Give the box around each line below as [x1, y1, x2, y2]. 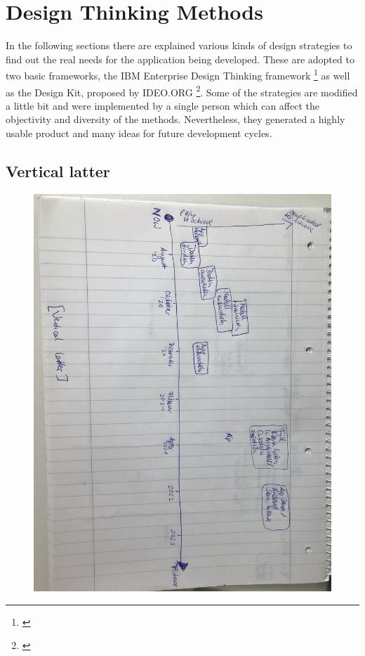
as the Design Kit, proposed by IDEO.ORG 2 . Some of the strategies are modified [6, 82, 358, 99]
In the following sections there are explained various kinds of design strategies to [6, 38, 352, 53]
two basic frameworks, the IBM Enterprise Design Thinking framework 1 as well [6, 66, 350, 82]
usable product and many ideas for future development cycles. [6, 126, 272, 140]
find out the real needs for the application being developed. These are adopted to [6, 51, 354, 66]
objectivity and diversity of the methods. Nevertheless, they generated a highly [6, 112, 345, 127]
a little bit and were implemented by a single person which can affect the [6, 98, 320, 112]
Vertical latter [6, 160, 110, 181]
